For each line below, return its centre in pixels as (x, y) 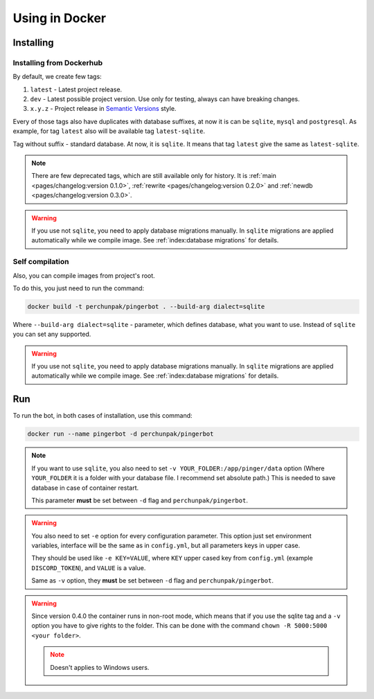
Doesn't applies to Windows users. (100, 667)
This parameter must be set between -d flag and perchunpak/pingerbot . (140, 500)
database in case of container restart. (85, 488)
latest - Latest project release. (76, 89)
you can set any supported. (52, 334)
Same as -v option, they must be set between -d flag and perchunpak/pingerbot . (152, 581)
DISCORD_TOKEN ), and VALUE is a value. (89, 567)
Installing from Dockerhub (58, 62)
